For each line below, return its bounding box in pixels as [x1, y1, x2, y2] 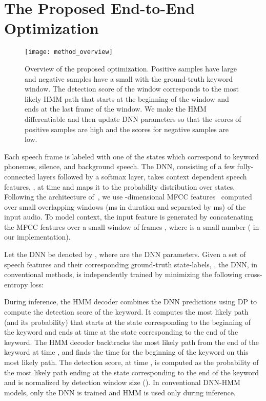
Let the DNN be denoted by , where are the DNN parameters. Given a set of [4, 249, 246, 260]
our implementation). [4, 231, 71, 242]
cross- [244, 269, 262, 280]
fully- [237, 161, 254, 172]
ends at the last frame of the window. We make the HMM [25, 103, 207, 114]
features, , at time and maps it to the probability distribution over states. [4, 181, 235, 192]
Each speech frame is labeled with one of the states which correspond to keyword [4, 151, 259, 161]
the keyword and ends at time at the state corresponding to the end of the [4, 326, 238, 337]
